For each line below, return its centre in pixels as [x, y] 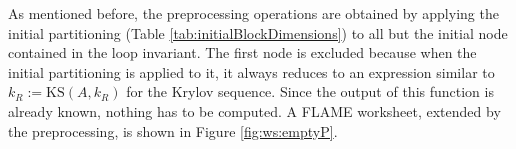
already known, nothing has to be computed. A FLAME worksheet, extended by [254, 110]
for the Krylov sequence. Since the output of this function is [310, 91]
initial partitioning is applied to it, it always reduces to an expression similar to [251, 71]
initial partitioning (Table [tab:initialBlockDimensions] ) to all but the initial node [258, 32]
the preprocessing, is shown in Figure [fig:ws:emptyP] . [173, 130]
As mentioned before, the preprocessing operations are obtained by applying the [253, 13]
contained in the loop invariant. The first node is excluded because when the [242, 52]
